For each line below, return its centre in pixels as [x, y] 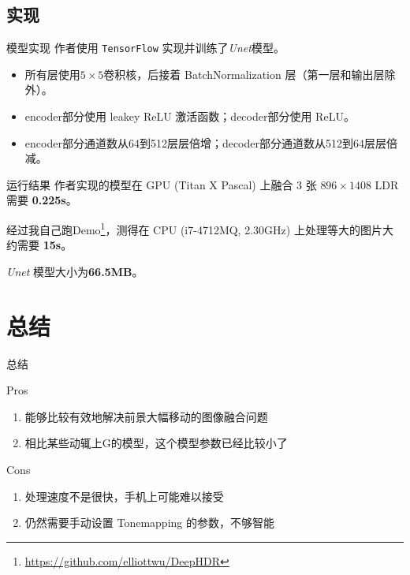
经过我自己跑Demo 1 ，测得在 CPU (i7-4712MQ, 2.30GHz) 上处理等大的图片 [194, 228]
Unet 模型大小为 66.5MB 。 [75, 271]
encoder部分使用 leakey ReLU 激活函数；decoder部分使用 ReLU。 [190, 116]
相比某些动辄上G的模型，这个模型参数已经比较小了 [156, 443]
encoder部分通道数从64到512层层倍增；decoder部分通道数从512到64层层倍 [211, 142]
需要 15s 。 [45, 245]
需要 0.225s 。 [42, 200]
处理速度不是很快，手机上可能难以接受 [124, 496]
